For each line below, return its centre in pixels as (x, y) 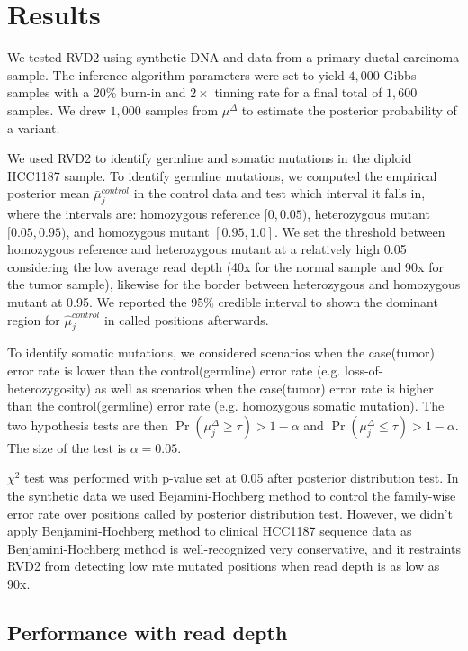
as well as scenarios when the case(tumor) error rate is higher (264, 388)
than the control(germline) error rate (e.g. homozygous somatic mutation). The (226, 406)
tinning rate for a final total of (298, 92)
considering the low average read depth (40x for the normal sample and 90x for (225, 266)
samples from (182, 109)
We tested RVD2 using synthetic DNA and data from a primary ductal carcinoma (234, 57)
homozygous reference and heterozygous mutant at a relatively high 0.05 (207, 249)
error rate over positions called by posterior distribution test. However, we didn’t (230, 513)
